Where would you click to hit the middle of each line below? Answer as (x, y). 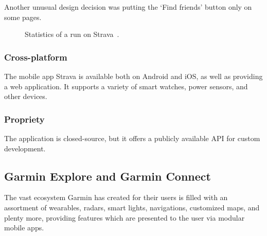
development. (25, 148)
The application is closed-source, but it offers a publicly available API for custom (132, 138)
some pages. (23, 17)
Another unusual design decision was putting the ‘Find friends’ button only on (128, 7)
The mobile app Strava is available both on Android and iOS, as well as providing (133, 76)
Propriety (24, 119)
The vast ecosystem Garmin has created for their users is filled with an (116, 197)
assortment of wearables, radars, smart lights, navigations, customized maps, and (132, 207)
